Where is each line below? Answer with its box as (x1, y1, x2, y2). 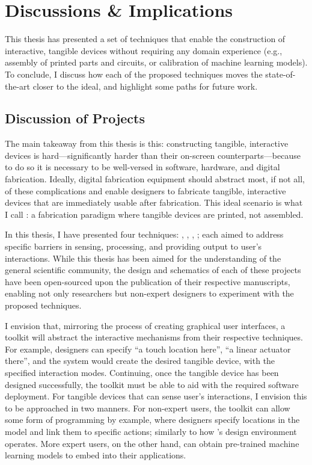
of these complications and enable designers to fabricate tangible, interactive (5, 184, 286, 197)
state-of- (265, 67, 296, 80)
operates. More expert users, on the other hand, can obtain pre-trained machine (5, 437, 299, 449)
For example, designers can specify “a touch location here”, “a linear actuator (5, 342, 291, 355)
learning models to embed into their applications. (5, 449, 186, 461)
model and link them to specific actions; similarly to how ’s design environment (5, 425, 297, 437)
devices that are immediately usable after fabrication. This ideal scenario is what (5, 196, 303, 209)
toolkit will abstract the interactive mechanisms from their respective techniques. (5, 331, 303, 343)
